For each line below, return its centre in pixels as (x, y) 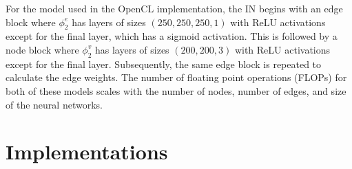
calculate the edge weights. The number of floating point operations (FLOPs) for (176, 77)
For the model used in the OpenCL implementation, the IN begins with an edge (174, 8)
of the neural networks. (54, 104)
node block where (42, 49)
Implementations (87, 151)
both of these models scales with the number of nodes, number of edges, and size (176, 90)
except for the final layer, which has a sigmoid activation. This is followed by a (172, 36)
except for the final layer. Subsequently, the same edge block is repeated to (164, 64)
